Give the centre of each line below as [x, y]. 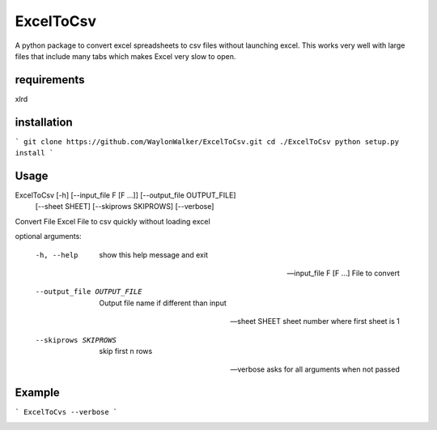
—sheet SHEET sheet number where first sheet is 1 [315, 321]
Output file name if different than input [163, 303]
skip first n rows [126, 351]
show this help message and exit [153, 254]
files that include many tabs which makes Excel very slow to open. [125, 56]
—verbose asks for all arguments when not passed [315, 369]
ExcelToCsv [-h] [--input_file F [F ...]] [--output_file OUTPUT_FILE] [125, 195]
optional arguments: [49, 236]
